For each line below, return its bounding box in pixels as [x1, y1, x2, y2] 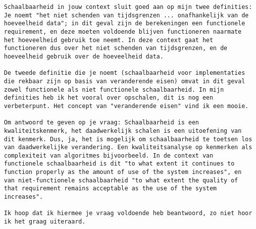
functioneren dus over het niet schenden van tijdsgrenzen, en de [4, 45, 228, 52]
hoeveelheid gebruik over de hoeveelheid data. [4, 53, 164, 60]
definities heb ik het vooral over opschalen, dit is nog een [4, 94, 213, 102]
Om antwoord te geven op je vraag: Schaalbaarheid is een [4, 119, 199, 126]
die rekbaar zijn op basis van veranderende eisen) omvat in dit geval [4, 77, 245, 85]
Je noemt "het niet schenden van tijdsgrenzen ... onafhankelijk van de [4, 11, 249, 19]
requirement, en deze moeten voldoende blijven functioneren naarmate [4, 28, 242, 35]
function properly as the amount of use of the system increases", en [4, 169, 242, 176]
